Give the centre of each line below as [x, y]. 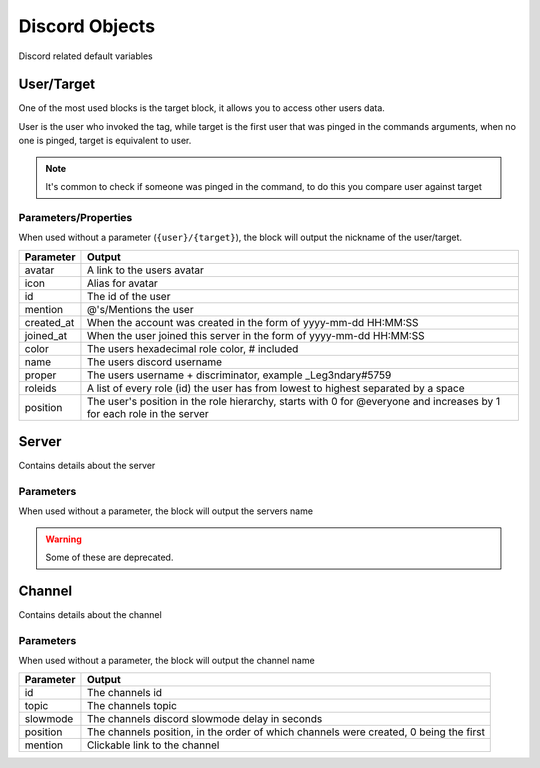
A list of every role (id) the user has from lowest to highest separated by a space [275, 388]
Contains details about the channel [90, 614]
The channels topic [131, 706]
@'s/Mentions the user [140, 309]
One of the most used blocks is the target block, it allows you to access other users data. [201, 108]
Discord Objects [86, 26]
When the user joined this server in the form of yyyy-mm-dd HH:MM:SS [255, 335]
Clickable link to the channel [153, 745]
